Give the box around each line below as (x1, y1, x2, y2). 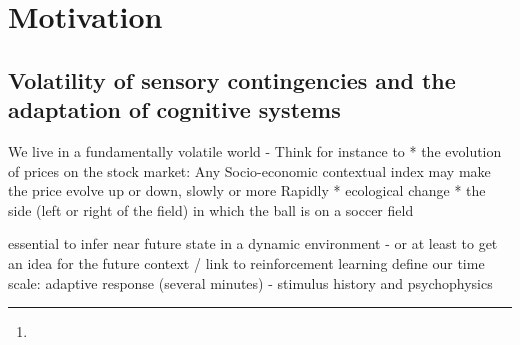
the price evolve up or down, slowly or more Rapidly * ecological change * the (8, 180, 486, 201)
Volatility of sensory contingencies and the (8, 64, 456, 95)
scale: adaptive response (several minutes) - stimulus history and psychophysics (8, 272, 493, 293)
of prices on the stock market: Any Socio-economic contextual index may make (8, 160, 491, 181)
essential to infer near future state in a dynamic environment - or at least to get (8, 233, 498, 254)
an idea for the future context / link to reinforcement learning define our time (8, 252, 485, 273)
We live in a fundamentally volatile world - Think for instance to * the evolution (8, 140, 502, 161)
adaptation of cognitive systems (8, 94, 341, 125)
